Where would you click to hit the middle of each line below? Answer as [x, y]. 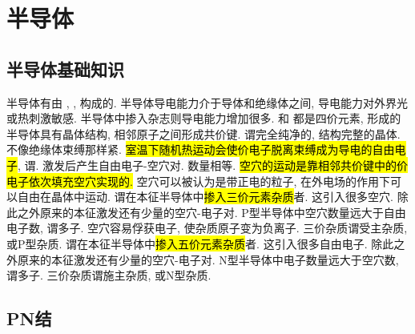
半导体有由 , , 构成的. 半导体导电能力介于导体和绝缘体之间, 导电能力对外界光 [207, 102]
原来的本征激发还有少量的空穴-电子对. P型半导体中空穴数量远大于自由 [223, 212]
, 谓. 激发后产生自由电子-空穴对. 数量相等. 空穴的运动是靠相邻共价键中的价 [213, 165]
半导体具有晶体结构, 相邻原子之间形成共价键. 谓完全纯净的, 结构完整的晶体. [203, 133]
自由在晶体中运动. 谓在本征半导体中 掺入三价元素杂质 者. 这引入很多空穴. [205, 197]
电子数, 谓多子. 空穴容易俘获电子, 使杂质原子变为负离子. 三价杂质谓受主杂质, [207, 228]
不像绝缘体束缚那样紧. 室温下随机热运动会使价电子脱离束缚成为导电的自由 [201, 149]
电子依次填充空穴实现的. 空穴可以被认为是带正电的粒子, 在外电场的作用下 [199, 181]
